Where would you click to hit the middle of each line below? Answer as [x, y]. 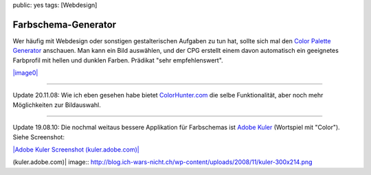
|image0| [25, 73]
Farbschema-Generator [65, 24]
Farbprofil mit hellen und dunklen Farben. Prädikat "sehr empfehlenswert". [118, 60]
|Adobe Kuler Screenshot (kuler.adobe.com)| [76, 150]
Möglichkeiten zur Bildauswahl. [57, 105]
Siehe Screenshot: [39, 137]
